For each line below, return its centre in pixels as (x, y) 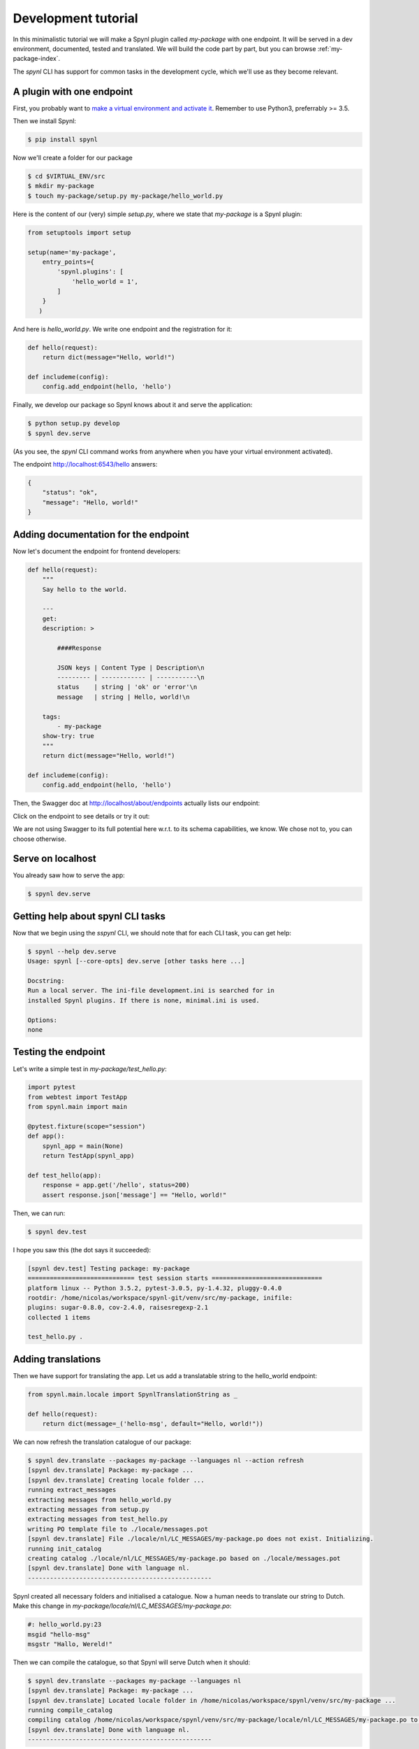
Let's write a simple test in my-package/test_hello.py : (90, 1069)
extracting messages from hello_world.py (100, 1500)
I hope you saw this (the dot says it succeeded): (82, 1249)
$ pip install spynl (63, 140)
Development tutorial (76, 18)
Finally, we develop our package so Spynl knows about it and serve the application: (133, 405)
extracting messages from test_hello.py (97, 1519)
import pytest (52, 1087)
